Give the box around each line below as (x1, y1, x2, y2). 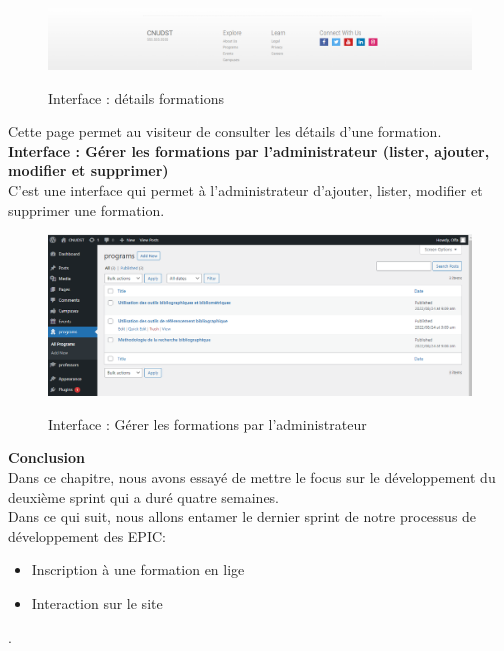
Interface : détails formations (48, 87, 225, 108)
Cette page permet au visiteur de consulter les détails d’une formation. (8, 121, 442, 142)
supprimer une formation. (8, 199, 165, 220)
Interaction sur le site (31, 592, 163, 613)
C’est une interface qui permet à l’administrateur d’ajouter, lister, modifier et (8, 180, 483, 201)
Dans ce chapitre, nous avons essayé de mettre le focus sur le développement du (8, 466, 496, 487)
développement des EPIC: (8, 525, 166, 546)
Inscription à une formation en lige (31, 559, 245, 580)
